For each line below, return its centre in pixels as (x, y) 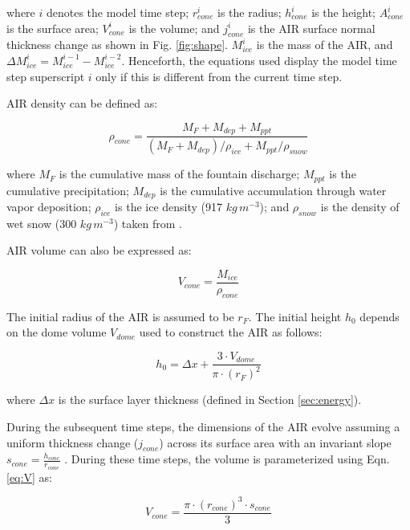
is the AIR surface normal (311, 28)
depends (380, 316)
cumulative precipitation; (68, 190)
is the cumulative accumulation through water (273, 190)
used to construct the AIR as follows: (231, 332)
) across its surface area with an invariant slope (275, 442)
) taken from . (148, 223)
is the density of (360, 206)
